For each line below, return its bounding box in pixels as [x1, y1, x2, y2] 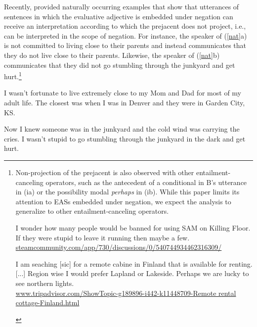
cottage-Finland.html [15, 297, 80, 308]
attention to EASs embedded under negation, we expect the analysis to [15, 196, 231, 206]
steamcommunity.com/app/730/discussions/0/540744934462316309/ [15, 242, 222, 252]
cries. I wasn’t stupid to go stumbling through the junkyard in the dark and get [4, 133, 246, 143]
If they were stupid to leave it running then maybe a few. [15, 232, 190, 242]
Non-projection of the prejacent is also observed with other [15, 167, 194, 177]
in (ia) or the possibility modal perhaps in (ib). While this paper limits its [15, 187, 240, 197]
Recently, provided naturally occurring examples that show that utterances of [4, 1, 239, 11]
